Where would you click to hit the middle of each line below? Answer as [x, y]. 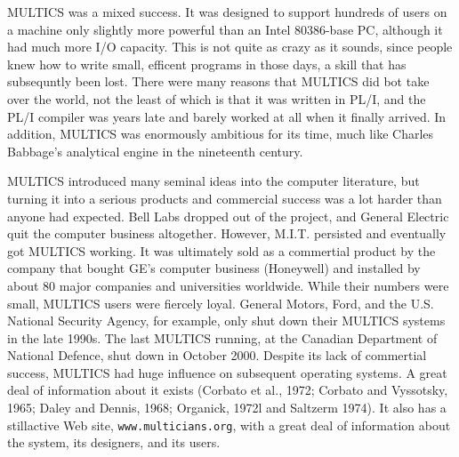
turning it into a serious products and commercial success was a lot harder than [225, 198]
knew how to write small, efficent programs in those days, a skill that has [207, 64]
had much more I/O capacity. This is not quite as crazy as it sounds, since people [230, 47]
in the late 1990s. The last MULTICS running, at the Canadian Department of [222, 337]
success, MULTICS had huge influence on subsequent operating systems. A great [227, 372]
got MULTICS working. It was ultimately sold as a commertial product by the [221, 250]
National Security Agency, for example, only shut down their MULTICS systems [226, 321]
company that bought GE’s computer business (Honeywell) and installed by [214, 268]
